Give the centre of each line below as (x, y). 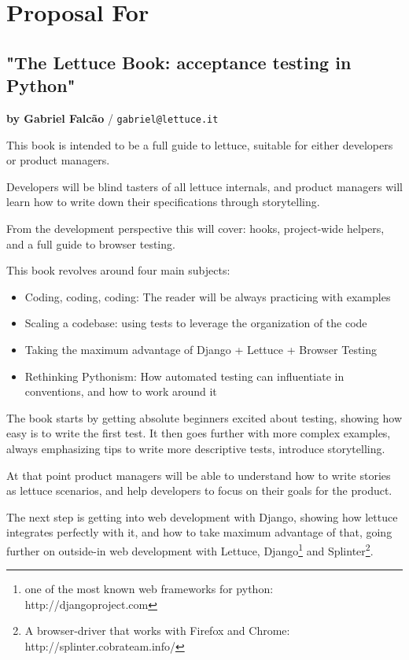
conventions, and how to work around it (121, 391)
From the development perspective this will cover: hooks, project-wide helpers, (195, 228)
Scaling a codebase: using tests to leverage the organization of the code (196, 323)
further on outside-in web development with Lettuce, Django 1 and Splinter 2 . (190, 549)
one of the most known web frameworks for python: (149, 589)
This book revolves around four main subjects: (118, 270)
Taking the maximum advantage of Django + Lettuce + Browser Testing (201, 349)
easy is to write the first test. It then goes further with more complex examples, (199, 433)
